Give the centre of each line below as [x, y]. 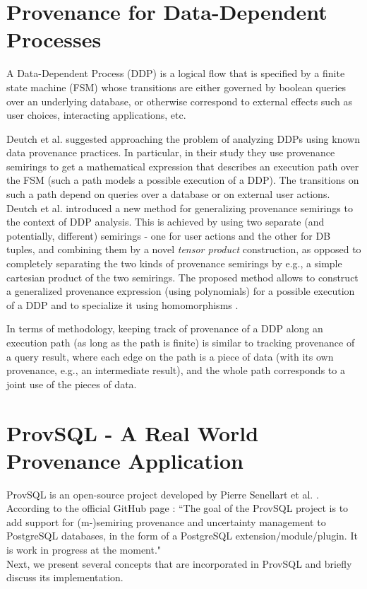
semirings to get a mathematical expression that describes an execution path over [183, 166]
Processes [54, 39]
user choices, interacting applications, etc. [96, 115]
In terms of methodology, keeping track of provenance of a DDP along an [165, 328]
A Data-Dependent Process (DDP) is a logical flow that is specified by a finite [176, 73]
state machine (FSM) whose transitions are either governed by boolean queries [176, 87]
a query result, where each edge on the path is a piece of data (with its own [170, 356]
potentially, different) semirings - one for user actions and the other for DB [169, 235]
